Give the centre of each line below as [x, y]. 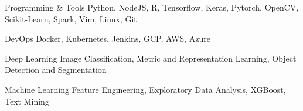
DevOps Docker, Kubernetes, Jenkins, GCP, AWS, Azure [108, 38]
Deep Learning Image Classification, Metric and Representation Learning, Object [151, 58]
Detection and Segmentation [56, 70]
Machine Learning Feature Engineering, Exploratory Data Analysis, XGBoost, [145, 89]
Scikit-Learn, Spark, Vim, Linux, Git [71, 18]
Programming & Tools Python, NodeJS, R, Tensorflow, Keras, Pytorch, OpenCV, [152, 7]
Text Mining [27, 101]
